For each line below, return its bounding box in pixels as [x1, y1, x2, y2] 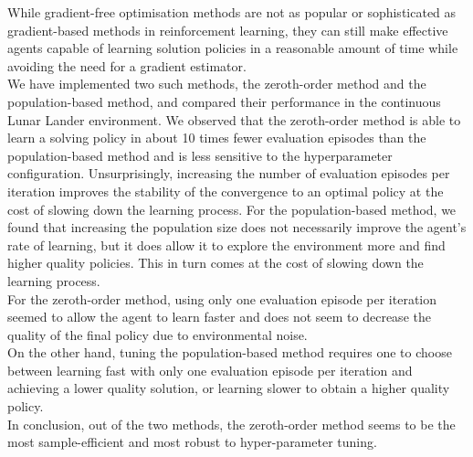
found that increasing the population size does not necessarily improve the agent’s [7, 218, 467, 237]
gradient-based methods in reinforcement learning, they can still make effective [7, 20, 448, 39]
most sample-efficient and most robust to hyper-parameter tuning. [7, 432, 377, 452]
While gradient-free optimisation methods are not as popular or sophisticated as [7, 3, 457, 21]
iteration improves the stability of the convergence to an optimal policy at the [7, 181, 444, 200]
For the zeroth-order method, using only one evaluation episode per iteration [7, 289, 437, 308]
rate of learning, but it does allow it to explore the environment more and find [7, 235, 446, 254]
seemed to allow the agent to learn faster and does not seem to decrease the [7, 307, 431, 326]
